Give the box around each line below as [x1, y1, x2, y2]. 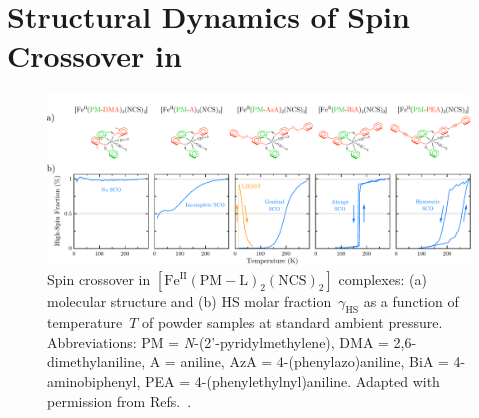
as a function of [363, 290, 459, 311]
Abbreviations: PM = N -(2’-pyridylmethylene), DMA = [47, 331, 389, 352]
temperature [47, 312, 123, 333]
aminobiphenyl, [47, 371, 141, 392]
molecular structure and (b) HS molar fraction [47, 290, 332, 311]
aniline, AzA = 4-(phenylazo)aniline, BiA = [180, 351, 449, 372]
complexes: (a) [338, 268, 427, 289]
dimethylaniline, [47, 351, 146, 372]
